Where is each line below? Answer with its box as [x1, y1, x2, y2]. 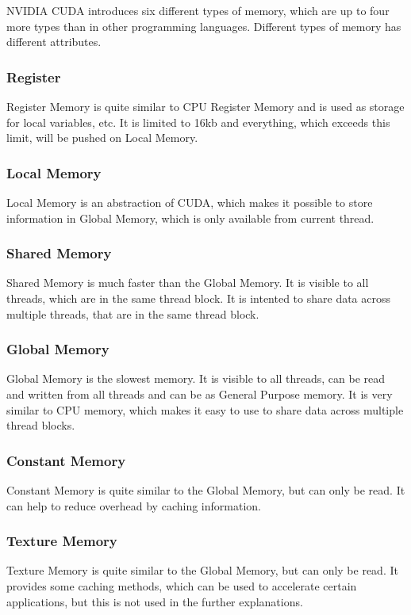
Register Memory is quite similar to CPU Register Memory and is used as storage [6, 98, 405, 114]
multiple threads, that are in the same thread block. [6, 305, 259, 322]
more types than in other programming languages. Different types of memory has [6, 17, 401, 34]
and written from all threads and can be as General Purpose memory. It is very [6, 386, 393, 402]
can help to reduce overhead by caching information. [6, 497, 261, 514]
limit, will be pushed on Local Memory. [6, 129, 198, 146]
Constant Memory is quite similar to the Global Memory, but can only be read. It [6, 482, 405, 498]
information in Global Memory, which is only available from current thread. [6, 209, 375, 226]
